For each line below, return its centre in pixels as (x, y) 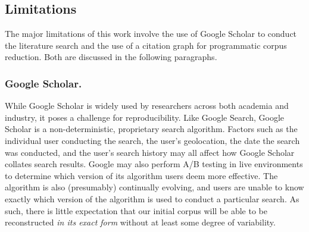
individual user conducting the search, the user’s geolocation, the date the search (152, 140)
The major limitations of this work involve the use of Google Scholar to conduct (151, 34)
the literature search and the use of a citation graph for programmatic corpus (146, 45)
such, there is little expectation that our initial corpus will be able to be (136, 210)
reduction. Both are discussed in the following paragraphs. (111, 57)
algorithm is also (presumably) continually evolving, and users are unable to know (154, 187)
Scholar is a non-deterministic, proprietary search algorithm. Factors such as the (151, 129)
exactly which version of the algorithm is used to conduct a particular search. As (152, 198)
